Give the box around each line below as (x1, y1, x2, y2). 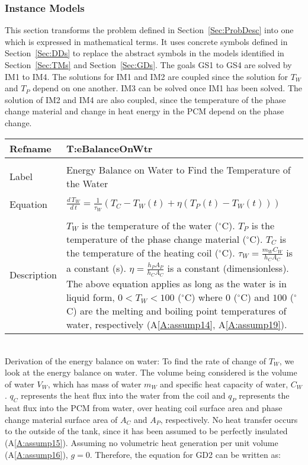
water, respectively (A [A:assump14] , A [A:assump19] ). (66, 318, 287, 332)
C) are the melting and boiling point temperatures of (66, 304, 287, 318)
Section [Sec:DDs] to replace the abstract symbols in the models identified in (5, 47, 284, 59)
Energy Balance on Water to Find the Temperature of (66, 162, 291, 177)
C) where (184, 290, 223, 304)
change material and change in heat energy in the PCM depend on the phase (5, 105, 284, 117)
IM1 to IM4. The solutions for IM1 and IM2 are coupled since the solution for (5, 70, 288, 82)
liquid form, (66, 290, 115, 304)
